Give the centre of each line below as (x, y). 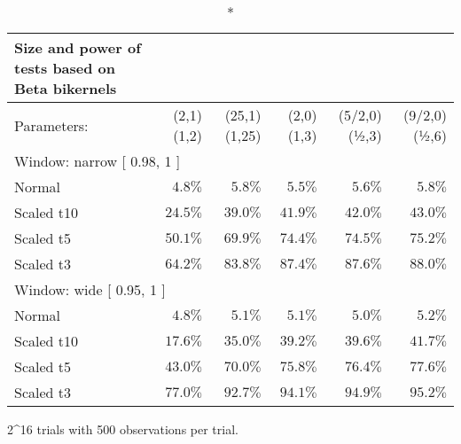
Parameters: (51, 125)
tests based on (65, 68)
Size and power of (78, 47)
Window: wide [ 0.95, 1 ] (90, 289)
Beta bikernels (66, 88)
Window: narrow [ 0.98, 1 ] (98, 161)
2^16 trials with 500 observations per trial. (123, 429)
